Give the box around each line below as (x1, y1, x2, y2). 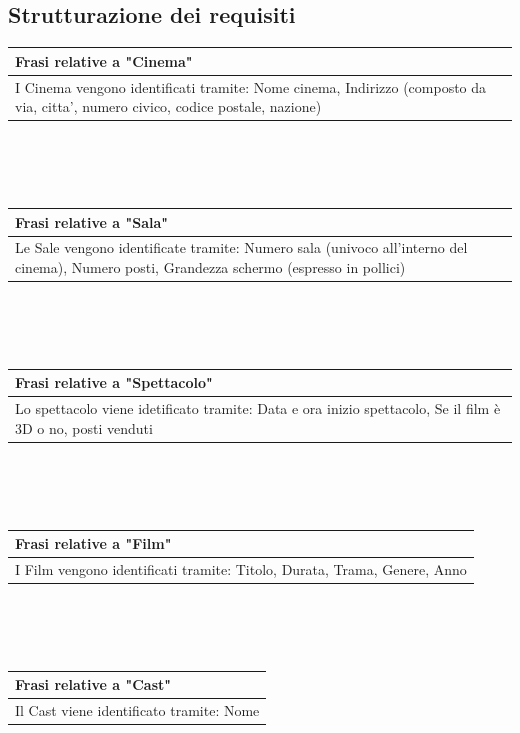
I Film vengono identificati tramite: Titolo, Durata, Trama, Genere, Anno (15, 558, 467, 579)
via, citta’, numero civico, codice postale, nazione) (15, 96, 322, 117)
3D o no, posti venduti (15, 417, 153, 438)
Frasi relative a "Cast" (15, 674, 171, 695)
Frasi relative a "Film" (15, 533, 172, 554)
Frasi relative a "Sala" (15, 211, 168, 232)
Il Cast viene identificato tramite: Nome (15, 700, 260, 721)
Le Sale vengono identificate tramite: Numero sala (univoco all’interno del (15, 237, 468, 258)
